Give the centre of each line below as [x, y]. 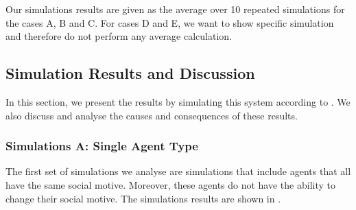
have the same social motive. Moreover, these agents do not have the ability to [170, 184]
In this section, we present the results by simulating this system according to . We [178, 101]
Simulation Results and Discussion [130, 73]
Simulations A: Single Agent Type [102, 146]
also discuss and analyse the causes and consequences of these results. [152, 115]
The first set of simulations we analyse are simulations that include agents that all [178, 171]
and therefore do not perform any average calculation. [119, 36]
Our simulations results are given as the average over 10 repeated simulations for [175, 9]
